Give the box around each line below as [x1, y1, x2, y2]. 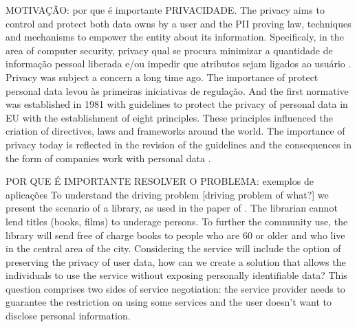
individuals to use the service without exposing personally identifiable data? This [6, 268, 347, 282]
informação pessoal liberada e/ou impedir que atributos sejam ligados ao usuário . [6, 56, 351, 71]
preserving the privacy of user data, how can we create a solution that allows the [6, 254, 346, 269]
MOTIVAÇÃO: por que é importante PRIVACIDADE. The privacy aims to [6, 3, 325, 16]
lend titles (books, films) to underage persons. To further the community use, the [6, 214, 348, 228]
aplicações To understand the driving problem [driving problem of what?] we [6, 187, 329, 201]
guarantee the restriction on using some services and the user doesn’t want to [6, 295, 332, 309]
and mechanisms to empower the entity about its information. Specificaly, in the [6, 30, 344, 44]
